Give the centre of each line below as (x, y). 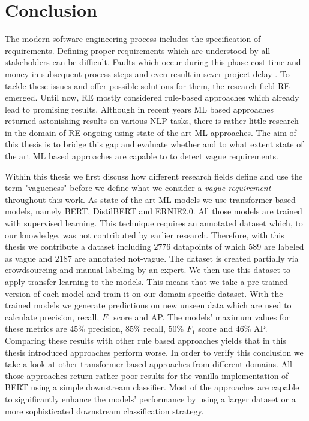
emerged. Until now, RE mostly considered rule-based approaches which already (152, 97)
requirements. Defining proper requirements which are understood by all (138, 50)
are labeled (284, 246)
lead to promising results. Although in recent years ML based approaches (139, 109)
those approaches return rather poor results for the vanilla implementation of (147, 375)
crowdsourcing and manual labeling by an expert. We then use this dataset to (148, 270)
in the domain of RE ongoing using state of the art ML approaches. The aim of (151, 132)
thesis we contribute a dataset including (78, 246)
